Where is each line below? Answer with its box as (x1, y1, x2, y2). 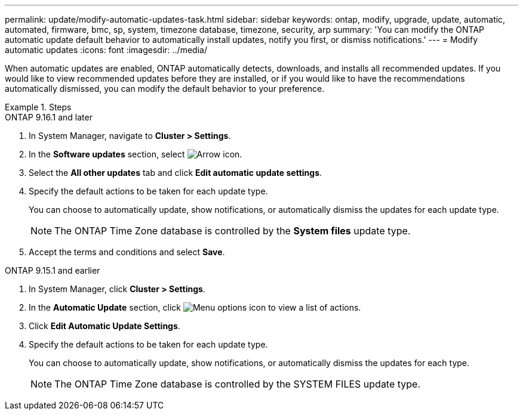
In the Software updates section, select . (29, 149, 242, 159)
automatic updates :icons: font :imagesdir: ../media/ (5, 45, 207, 55)
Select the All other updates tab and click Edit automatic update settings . (29, 168, 322, 178)
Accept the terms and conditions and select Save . (29, 247, 225, 257)
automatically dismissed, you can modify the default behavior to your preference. (5, 83, 325, 94)
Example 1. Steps (5, 102, 72, 112)
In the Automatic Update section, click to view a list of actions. (29, 302, 361, 312)
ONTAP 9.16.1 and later (5, 112, 93, 122)
